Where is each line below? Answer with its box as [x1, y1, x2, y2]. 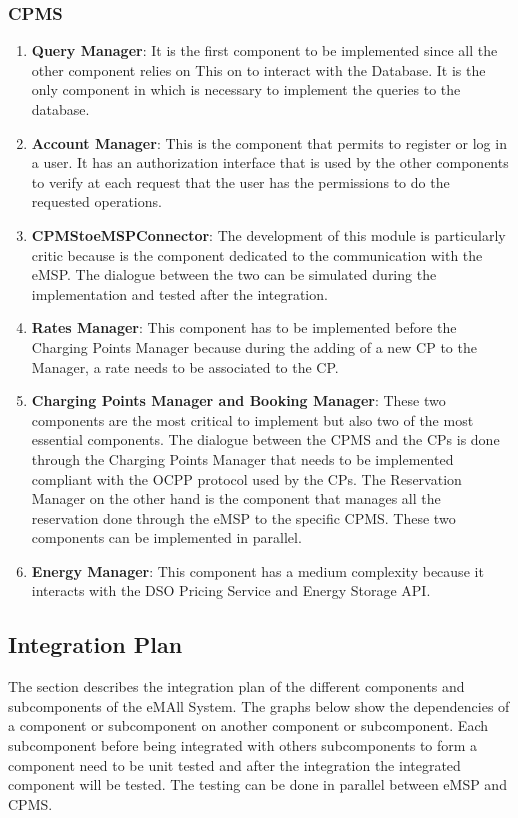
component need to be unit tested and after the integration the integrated [8, 754, 461, 775]
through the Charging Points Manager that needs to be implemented [31, 448, 454, 469]
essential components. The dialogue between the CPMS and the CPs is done [31, 429, 500, 450]
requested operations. [31, 191, 162, 212]
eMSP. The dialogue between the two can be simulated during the [31, 264, 437, 285]
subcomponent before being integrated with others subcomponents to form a [8, 735, 478, 756]
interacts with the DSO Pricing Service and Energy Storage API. [31, 580, 431, 601]
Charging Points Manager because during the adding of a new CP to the [31, 336, 477, 357]
